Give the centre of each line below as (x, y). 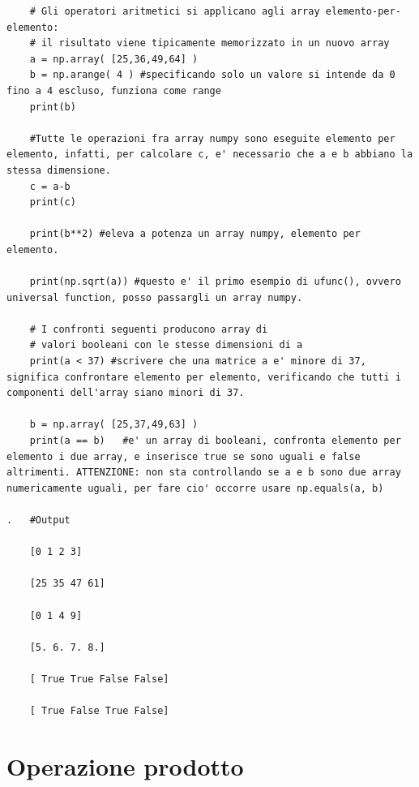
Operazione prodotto (125, 765)
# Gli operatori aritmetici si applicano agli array (175, 11)
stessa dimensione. (59, 170)
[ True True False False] (99, 679)
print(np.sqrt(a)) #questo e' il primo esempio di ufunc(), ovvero (215, 282)
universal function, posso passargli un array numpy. (155, 297)
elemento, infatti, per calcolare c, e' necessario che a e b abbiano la (210, 155)
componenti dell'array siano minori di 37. (126, 393)
